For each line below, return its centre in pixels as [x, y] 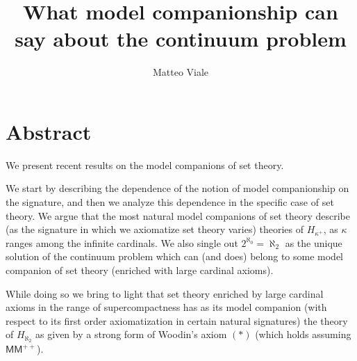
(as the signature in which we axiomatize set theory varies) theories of [155, 229]
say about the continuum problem [181, 39]
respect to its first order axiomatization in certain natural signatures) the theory [177, 320]
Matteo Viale [181, 72]
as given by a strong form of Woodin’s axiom [131, 334]
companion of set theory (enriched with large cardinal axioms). [140, 270]
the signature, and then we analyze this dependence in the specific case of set [170, 202]
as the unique [314, 242]
